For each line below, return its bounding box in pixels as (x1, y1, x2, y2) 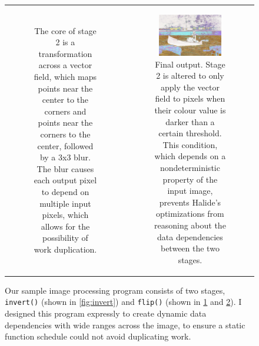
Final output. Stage (155, 58, 225, 70)
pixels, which (42, 209, 89, 221)
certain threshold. (158, 127, 222, 139)
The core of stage (34, 24, 97, 36)
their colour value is (154, 104, 226, 116)
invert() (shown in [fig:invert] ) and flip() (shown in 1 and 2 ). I (5, 295, 242, 308)
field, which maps (34, 70, 97, 82)
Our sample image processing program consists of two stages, (5, 284, 225, 296)
